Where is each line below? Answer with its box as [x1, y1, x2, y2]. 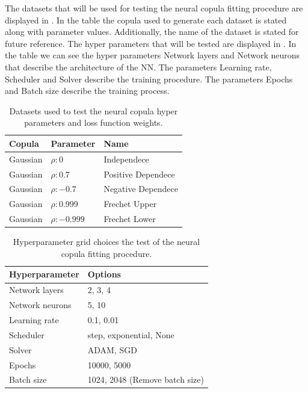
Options [87, 268, 121, 280]
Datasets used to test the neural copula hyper [9, 104, 178, 117]
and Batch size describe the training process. [5, 84, 170, 97]
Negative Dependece [103, 182, 178, 195]
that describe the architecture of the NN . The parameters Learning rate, [5, 60, 272, 73]
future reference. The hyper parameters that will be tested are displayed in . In [5, 37, 297, 49]
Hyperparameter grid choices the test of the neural [13, 235, 200, 248]
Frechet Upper [103, 197, 157, 210]
